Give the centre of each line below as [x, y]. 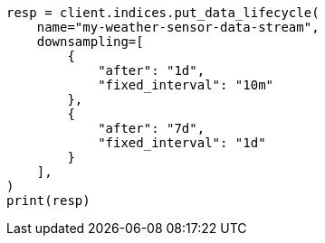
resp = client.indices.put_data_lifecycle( [163, 13]
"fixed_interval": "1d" [182, 143]
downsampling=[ [90, 42]
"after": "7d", [152, 128]
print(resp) [48, 201]
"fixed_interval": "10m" [186, 85]
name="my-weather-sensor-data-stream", [178, 27]
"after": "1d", [152, 70]
